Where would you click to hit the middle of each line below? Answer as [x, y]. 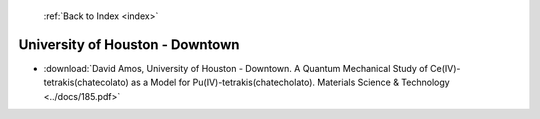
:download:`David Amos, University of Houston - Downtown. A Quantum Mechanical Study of [236, 68]
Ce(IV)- [445, 68]
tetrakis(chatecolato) [86, 82]
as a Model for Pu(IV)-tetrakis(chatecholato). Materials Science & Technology [290, 82]
